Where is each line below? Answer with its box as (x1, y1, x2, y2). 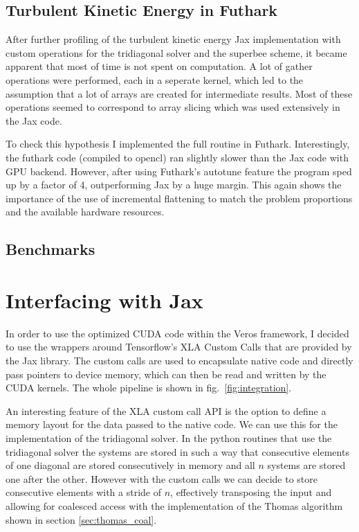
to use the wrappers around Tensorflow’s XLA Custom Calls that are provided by (6, 339, 352, 354)
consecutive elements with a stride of (6, 485, 162, 499)
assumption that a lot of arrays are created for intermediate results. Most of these (6, 86, 353, 100)
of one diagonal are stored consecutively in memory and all (6, 458, 255, 472)
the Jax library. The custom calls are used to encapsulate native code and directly (6, 353, 353, 368)
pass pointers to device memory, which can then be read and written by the (6, 366, 326, 381)
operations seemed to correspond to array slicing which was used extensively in (6, 100, 340, 114)
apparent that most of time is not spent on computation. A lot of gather (6, 59, 313, 73)
